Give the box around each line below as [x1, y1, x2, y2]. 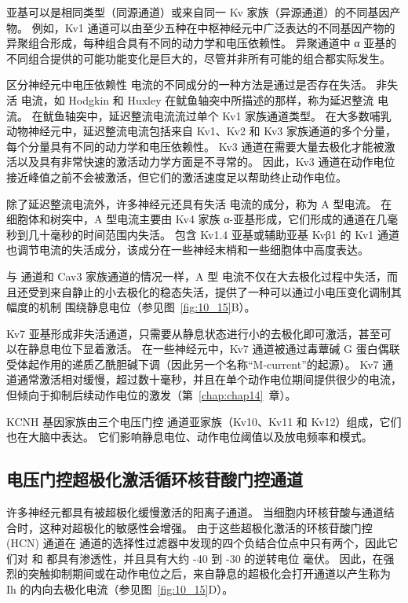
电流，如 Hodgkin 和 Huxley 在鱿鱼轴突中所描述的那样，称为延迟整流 [20, 91, 374, 108]
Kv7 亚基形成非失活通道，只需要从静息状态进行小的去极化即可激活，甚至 [6, 325, 381, 341]
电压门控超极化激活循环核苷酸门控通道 [6, 467, 303, 491]
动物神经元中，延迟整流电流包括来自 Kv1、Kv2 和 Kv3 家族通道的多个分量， [6, 123, 397, 139]
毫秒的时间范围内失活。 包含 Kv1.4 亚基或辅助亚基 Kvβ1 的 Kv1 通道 [49, 226, 400, 242]
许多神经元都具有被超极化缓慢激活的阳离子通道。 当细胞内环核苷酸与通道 [6, 504, 384, 520]
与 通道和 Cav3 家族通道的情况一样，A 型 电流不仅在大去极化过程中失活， [6, 267, 387, 284]
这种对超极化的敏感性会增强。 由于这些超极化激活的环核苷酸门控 [38, 519, 373, 535]
